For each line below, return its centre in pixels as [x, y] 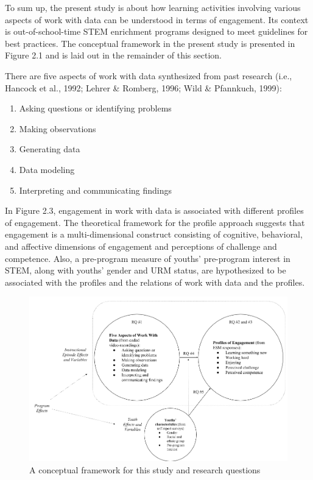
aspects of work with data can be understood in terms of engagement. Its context [157, 19]
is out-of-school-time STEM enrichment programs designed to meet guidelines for [156, 31]
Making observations [58, 128]
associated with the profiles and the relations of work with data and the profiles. [155, 282]
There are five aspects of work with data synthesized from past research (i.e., [149, 75]
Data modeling [47, 169]
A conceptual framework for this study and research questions [145, 469]
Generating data [50, 149]
